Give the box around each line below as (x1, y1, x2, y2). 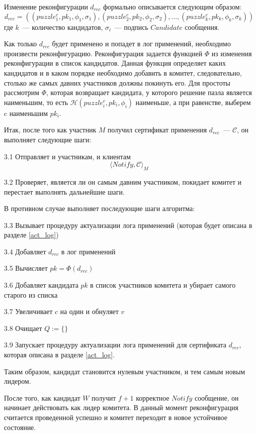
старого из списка (4, 289, 58, 300)
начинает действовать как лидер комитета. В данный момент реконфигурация (4, 402, 239, 413)
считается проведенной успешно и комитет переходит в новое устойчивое (4, 412, 228, 423)
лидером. (4, 376, 31, 386)
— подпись (114, 21, 149, 32)
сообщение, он (194, 392, 239, 403)
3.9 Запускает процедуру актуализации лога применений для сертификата (4, 339, 227, 350)
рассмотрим (4, 87, 39, 98)
